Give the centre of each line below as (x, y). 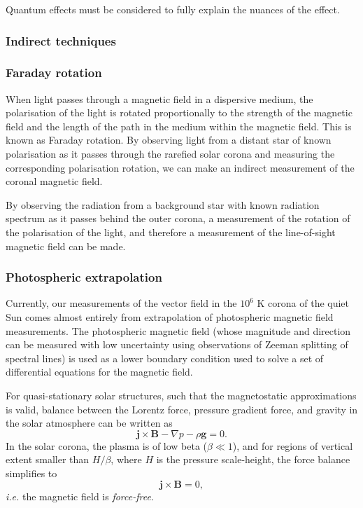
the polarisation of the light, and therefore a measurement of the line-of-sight (171, 232)
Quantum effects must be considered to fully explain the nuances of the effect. (173, 9)
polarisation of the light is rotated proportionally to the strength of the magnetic (179, 112)
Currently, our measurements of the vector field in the (121, 303)
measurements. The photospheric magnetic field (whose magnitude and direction (178, 330)
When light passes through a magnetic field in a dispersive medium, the (159, 98)
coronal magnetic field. (54, 181)
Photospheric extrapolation (84, 277)
